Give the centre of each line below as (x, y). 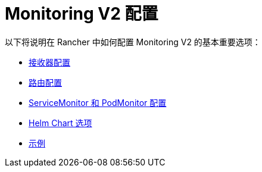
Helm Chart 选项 (60, 123)
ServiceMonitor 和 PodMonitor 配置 (98, 102)
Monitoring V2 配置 (82, 14)
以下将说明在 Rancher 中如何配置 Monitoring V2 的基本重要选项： (133, 42)
